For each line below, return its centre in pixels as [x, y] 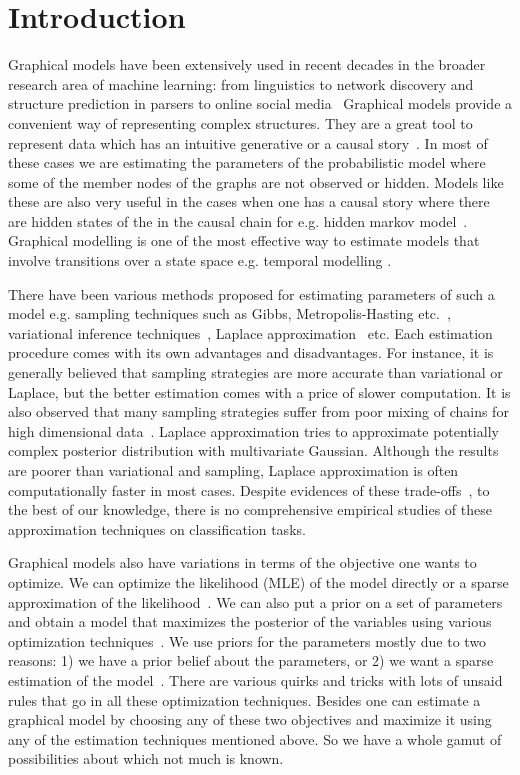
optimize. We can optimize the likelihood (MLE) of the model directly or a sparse [258, 581]
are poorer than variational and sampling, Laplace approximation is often [233, 470]
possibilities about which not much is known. [146, 758]
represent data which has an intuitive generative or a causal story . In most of [248, 142]
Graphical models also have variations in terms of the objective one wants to [242, 562]
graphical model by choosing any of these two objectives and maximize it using [250, 719]
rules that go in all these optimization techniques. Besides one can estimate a [244, 699]
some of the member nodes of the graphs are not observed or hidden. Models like [256, 181]
